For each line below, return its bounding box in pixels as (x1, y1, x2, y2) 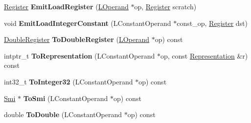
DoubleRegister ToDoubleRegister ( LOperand (4, 34, 149, 44)
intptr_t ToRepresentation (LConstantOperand (4, 50, 155, 61)
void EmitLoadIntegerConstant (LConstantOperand (4, 18, 171, 28)
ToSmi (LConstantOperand (23, 93, 108, 103)
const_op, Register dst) (177, 18, 248, 28)
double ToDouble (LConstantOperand (4, 109, 122, 120)
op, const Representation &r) (160, 50, 248, 61)
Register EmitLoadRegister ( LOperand (4, 1, 129, 11)
